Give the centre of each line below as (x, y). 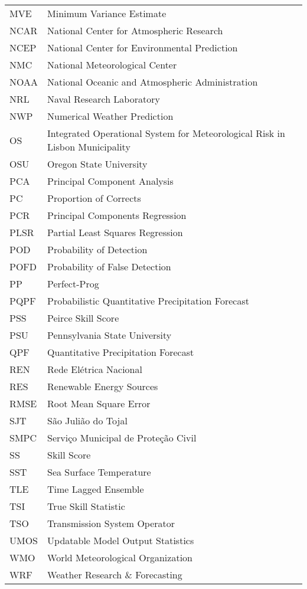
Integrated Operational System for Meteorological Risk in (166, 133)
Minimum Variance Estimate (107, 13)
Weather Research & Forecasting (115, 575)
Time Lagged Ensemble (96, 489)
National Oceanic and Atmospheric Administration (153, 82)
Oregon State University (97, 164)
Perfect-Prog (73, 284)
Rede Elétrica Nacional (95, 369)
